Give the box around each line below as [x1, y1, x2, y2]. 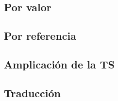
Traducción [4, 85, 61, 100]
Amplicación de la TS [4, 56, 115, 71]
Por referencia [4, 28, 76, 43]
